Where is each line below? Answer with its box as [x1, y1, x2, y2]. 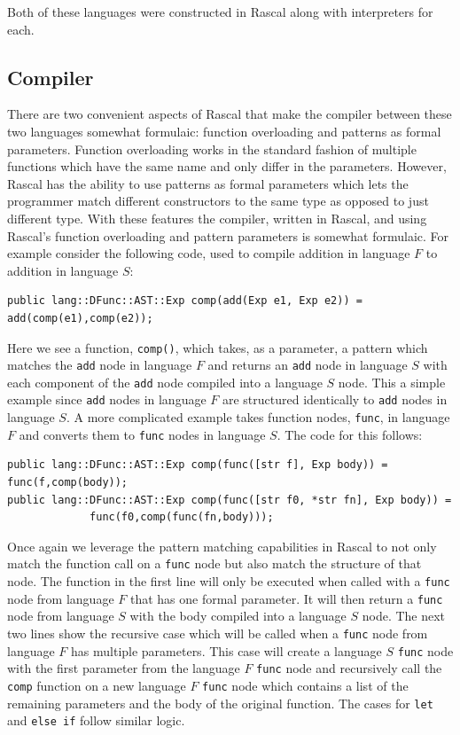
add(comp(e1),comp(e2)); [7, 311, 153, 324]
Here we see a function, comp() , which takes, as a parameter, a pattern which [7, 338, 428, 356]
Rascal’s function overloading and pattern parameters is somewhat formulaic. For [7, 226, 449, 245]
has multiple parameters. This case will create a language [71, 641, 382, 660]
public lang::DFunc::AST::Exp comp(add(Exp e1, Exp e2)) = [7, 294, 363, 308]
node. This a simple [338, 372, 446, 391]
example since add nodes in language [7, 390, 207, 409]
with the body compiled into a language [129, 606, 347, 625]
